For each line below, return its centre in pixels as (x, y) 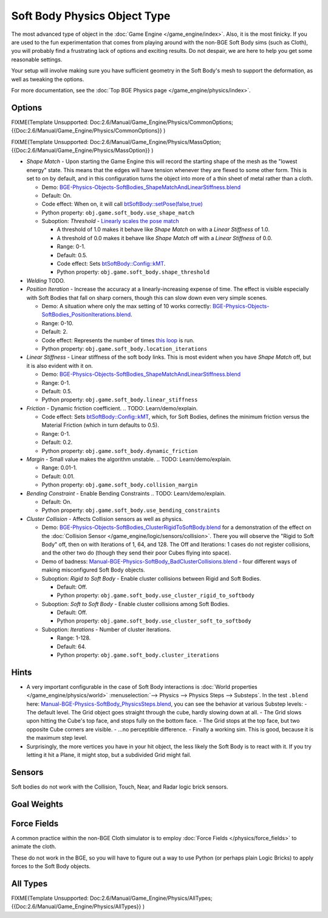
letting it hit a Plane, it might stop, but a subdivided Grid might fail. (109, 755)
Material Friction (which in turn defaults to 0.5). (100, 425)
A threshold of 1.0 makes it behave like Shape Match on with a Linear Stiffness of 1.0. (163, 229)
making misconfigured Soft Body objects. (93, 570)
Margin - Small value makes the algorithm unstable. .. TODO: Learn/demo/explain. (129, 460)
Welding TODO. (46, 280)
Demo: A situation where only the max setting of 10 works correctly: (127, 306)
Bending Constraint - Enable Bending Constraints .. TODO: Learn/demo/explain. (126, 493)
